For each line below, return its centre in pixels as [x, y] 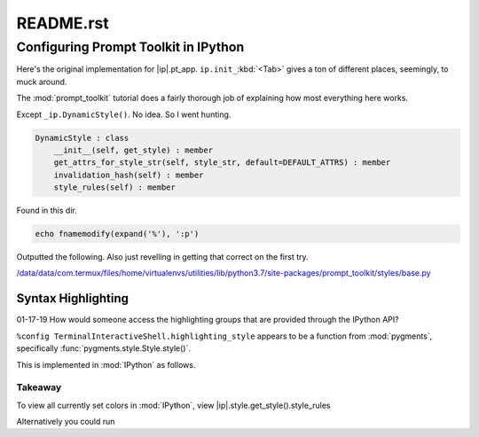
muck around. [42, 82]
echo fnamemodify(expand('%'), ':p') [117, 234]
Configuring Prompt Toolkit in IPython [130, 47]
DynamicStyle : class [82, 138]
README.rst [63, 23]
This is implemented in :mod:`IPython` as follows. [106, 364]
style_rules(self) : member [115, 187]
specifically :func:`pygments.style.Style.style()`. [103, 348]
